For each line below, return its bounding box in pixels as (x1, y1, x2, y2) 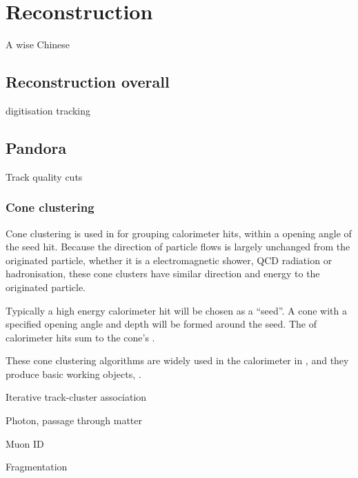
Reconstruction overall (6, 71, 170, 92)
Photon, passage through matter (6, 413, 143, 428)
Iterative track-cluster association (6, 390, 147, 404)
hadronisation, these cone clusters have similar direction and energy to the (6, 266, 320, 281)
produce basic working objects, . (6, 366, 141, 381)
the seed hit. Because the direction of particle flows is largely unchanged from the (6, 239, 350, 254)
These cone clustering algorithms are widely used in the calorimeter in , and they (6, 353, 349, 368)
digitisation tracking (6, 103, 91, 117)
